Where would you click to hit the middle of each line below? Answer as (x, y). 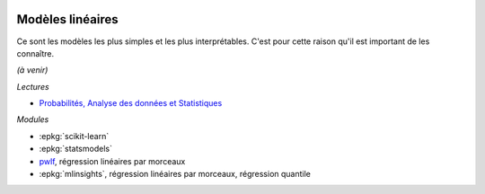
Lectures (33, 86)
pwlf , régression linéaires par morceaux (112, 161)
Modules (33, 119)
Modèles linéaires (67, 19)
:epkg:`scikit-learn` (74, 136)
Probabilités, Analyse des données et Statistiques (131, 103)
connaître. (35, 53)
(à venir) (32, 70)
